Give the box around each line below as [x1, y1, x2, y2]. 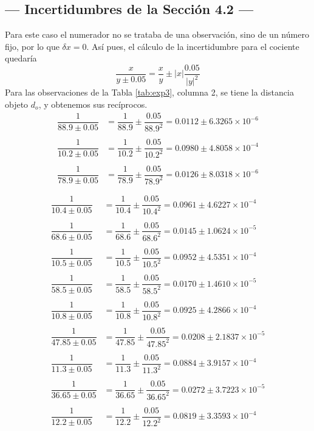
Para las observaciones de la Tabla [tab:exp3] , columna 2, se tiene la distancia [5, 86, 294, 99]
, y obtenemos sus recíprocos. [38, 97, 148, 110]
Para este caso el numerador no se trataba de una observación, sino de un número [5, 28, 309, 41]
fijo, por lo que [5, 40, 60, 52]
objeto [5, 97, 29, 110]
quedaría [5, 52, 37, 65]
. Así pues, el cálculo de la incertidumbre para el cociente [86, 40, 299, 52]
